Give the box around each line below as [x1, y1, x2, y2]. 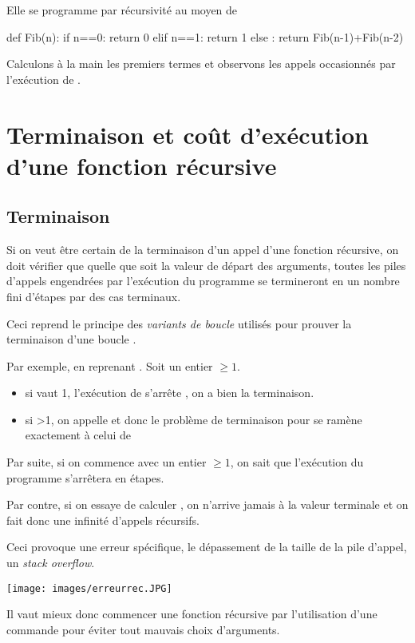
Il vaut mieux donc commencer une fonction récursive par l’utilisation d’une [6, 605, 377, 622]
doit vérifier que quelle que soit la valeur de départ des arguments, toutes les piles [6, 256, 406, 273]
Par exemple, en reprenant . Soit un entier [6, 357, 213, 374]
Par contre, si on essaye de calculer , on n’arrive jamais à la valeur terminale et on [6, 496, 409, 513]
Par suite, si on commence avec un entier [6, 454, 207, 470]
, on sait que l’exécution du [230, 454, 364, 470]
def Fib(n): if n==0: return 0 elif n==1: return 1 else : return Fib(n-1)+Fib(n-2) [6, 28, 404, 45]
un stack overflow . [6, 554, 95, 571]
